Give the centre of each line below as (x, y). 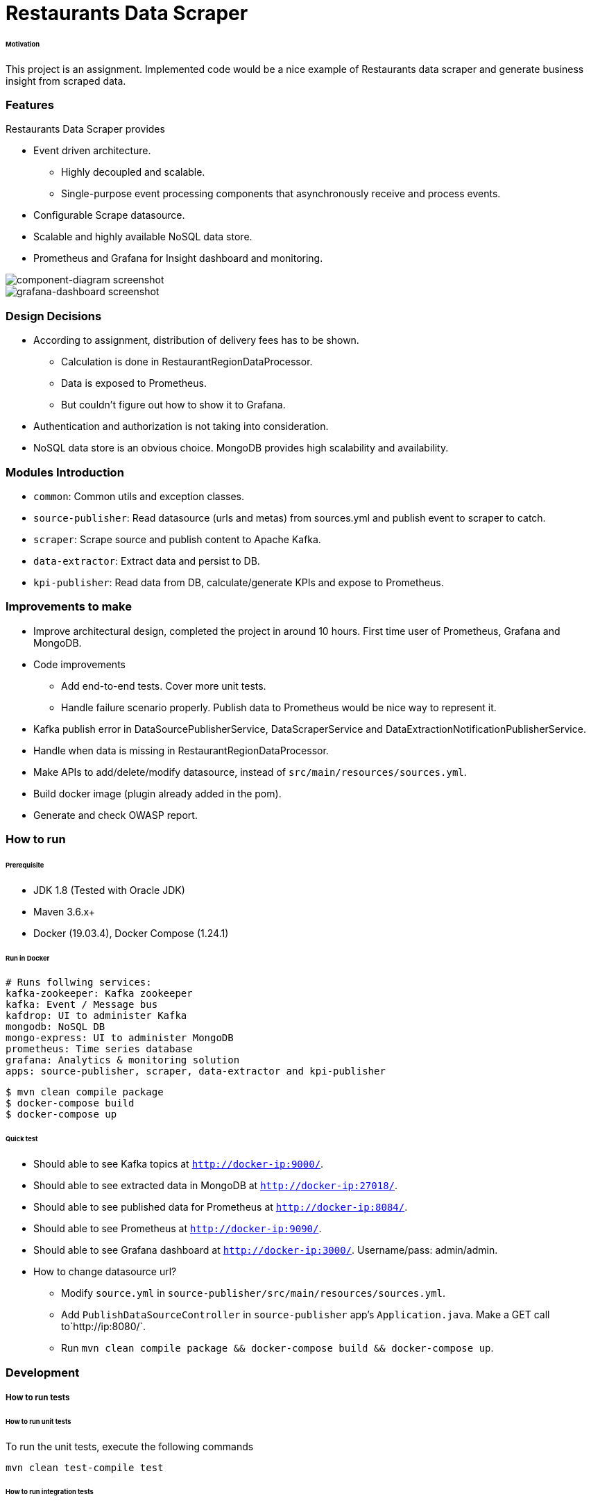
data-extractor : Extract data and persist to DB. (147, 561)
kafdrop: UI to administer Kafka (96, 1016)
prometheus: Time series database (99, 1049)
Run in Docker (28, 958)
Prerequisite (25, 865)
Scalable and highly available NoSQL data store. (143, 237)
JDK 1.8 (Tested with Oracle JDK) (109, 890)
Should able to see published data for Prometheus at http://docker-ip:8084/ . (221, 1207)
